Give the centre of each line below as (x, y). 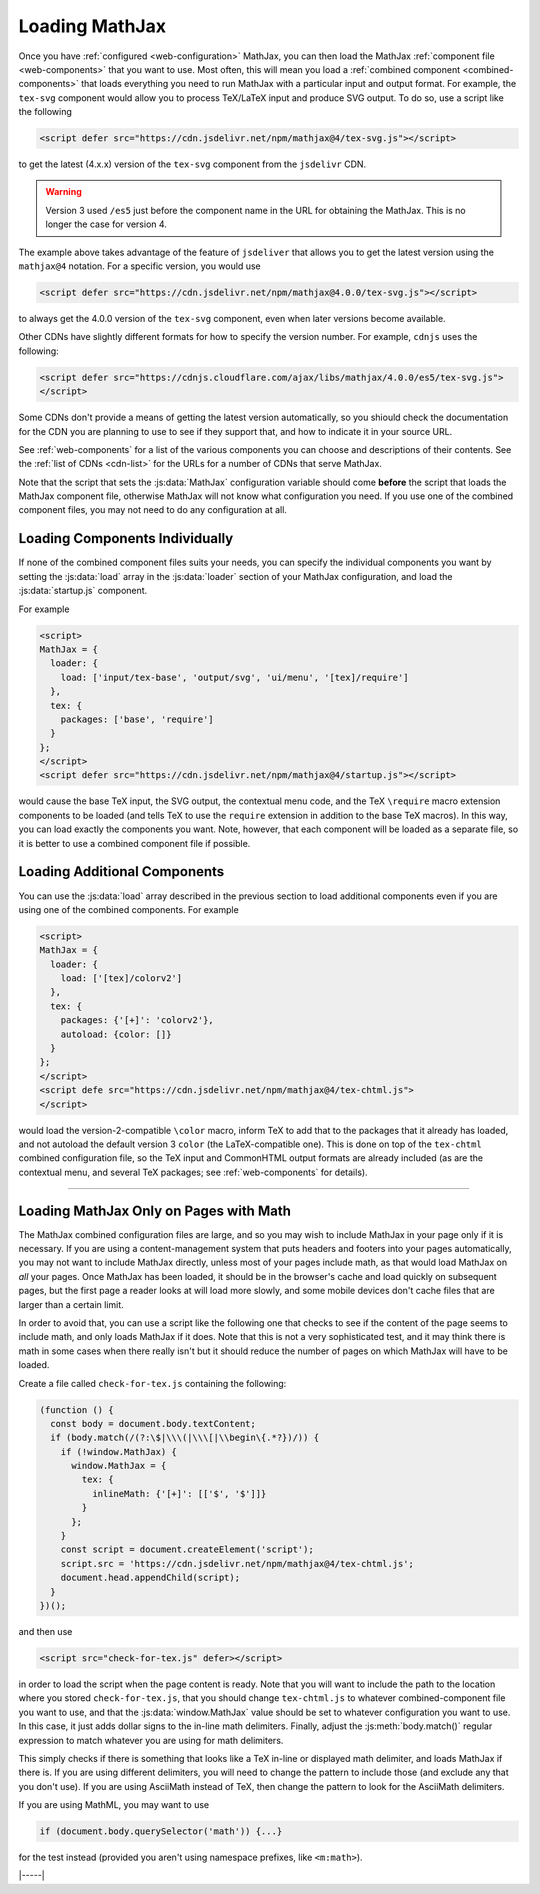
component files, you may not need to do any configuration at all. (152, 510)
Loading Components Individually (126, 538)
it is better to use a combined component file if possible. (134, 843)
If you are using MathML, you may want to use (114, 1805)
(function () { (76, 1409)
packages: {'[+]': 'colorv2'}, (137, 1020)
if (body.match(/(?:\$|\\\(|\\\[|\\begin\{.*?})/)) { (185, 1438)
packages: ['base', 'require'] (137, 719)
